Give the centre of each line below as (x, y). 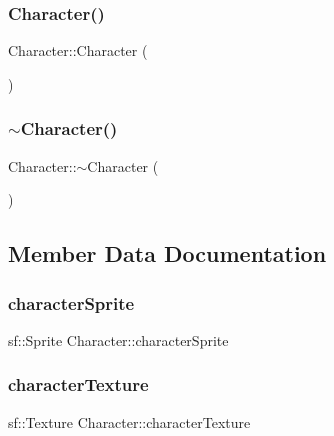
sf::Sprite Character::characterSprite (118, 339)
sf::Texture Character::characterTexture (129, 421)
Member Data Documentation (167, 253)
